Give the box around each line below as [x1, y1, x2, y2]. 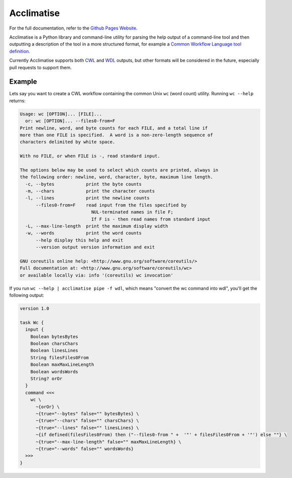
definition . [9, 48, 30, 54]
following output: [9, 292, 45, 298]
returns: [9, 98, 26, 104]
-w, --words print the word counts [25, 230, 142, 236]
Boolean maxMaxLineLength [30, 362, 94, 368]
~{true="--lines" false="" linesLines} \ [36, 425, 139, 430]
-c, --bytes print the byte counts [25, 181, 142, 187]
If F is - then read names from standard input [91, 216, 211, 222]
